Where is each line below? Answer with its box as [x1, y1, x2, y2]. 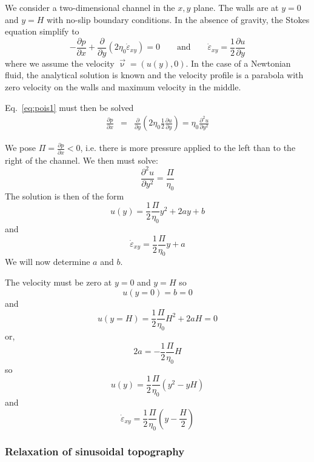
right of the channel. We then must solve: [5, 153, 158, 166]
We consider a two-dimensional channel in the [5, 1, 175, 13]
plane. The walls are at [193, 1, 279, 13]
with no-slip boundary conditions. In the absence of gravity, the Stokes [47, 13, 310, 25]
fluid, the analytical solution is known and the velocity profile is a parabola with [5, 69, 304, 81]
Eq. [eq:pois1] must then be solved [5, 101, 134, 113]
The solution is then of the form [5, 189, 124, 202]
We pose [5, 141, 36, 154]
